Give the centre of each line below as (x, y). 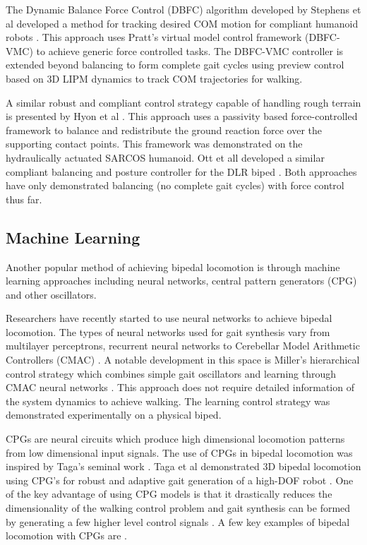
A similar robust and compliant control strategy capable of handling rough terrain (183, 102)
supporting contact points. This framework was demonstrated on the (154, 144)
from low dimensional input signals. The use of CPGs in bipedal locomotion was (179, 452)
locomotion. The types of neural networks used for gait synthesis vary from (168, 331)
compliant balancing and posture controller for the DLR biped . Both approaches (181, 171)
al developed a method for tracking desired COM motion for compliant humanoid (182, 23)
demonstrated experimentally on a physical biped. (114, 415)
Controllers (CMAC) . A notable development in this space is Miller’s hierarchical (183, 360)
